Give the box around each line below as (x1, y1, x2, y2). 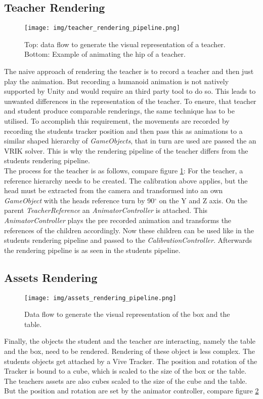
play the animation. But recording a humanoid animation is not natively (4, 76, 229, 86)
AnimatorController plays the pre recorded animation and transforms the (4, 214, 232, 225)
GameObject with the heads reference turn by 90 (4, 195, 155, 205)
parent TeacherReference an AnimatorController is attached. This (4, 205, 208, 215)
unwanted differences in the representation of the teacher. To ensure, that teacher (4, 95, 256, 106)
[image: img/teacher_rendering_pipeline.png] (24, 24, 180, 32)
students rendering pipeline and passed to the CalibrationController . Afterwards (4, 235, 252, 245)
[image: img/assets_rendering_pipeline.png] (24, 294, 177, 302)
